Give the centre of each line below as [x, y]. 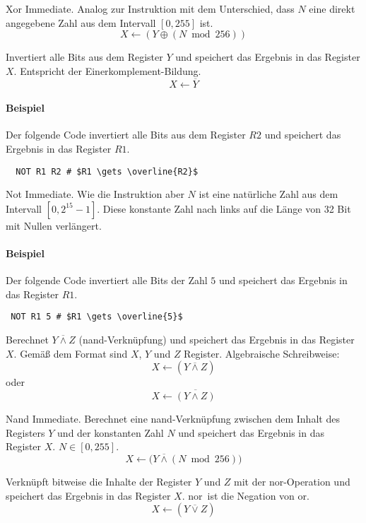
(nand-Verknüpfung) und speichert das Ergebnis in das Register [217, 340]
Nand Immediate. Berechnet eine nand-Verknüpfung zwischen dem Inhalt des [173, 419]
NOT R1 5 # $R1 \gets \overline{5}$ [97, 317]
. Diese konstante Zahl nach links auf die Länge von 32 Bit [224, 208]
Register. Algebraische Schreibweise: [262, 353]
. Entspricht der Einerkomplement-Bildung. [107, 70]
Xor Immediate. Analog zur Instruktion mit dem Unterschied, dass [150, 8]
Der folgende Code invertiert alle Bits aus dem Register [126, 135]
